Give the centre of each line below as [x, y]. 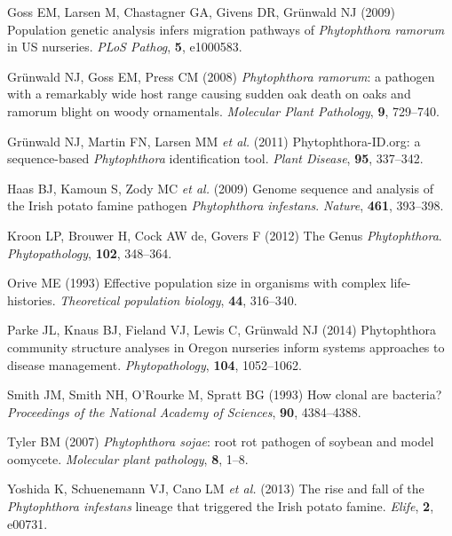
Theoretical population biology [140, 300]
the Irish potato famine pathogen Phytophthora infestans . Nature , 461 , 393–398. [226, 205]
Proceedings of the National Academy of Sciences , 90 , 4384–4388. [184, 411]
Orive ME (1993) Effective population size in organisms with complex [197, 283]
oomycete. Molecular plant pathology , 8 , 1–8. [128, 458]
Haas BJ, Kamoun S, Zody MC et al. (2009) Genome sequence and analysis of [220, 188]
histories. [32, 300]
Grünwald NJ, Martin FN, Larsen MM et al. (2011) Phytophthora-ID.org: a [214, 141]
